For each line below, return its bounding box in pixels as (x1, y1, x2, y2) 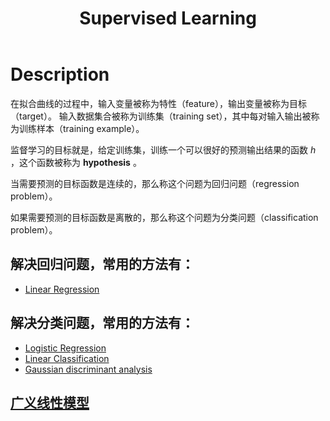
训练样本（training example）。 (18, 122, 145, 134)
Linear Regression (24, 283, 100, 295)
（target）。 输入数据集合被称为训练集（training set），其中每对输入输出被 (10, 110, 312, 122)
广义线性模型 (10, 394, 90, 411)
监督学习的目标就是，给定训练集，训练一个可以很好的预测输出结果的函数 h (10, 143, 317, 156)
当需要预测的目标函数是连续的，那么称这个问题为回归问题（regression (10, 177, 300, 189)
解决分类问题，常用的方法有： (10, 315, 195, 332)
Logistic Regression (24, 342, 107, 354)
